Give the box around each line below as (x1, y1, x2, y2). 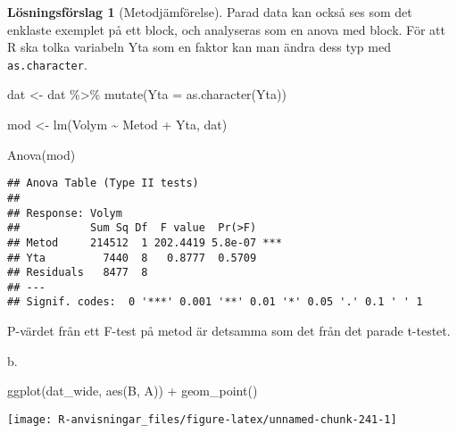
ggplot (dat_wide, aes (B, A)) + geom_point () (7, 381, 258, 400)
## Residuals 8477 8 (7, 266, 148, 279)
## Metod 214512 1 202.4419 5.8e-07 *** (7, 236, 282, 249)
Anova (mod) (7, 145, 76, 163)
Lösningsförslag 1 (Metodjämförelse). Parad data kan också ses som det (7, 3, 412, 21)
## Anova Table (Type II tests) (7, 177, 199, 190)
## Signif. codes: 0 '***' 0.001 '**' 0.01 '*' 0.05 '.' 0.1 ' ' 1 (7, 296, 423, 309)
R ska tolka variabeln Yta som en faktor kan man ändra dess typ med (7, 37, 391, 56)
